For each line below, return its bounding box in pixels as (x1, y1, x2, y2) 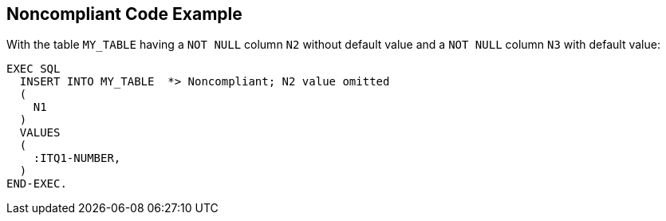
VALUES (19, 126, 61, 140)
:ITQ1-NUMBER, (33, 152, 121, 165)
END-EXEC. (6, 177, 67, 191)
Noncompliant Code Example (6, 4, 242, 24)
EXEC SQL (6, 62, 61, 76)
